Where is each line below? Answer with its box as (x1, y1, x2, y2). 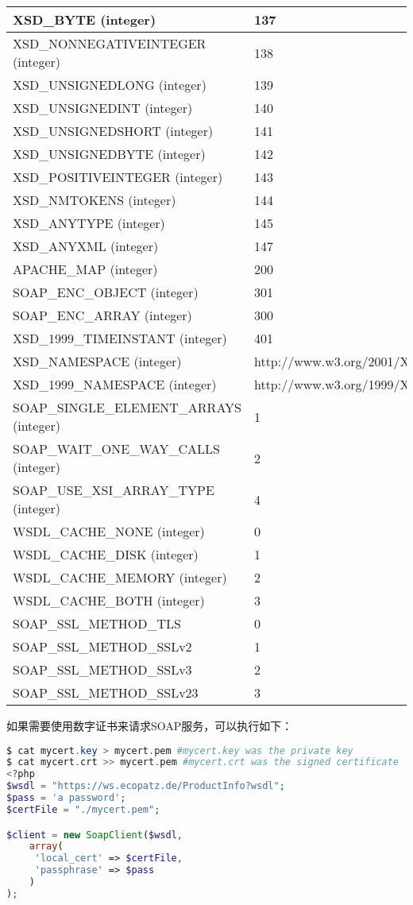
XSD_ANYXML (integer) (13, 237, 159, 255)
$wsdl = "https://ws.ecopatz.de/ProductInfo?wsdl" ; (6, 780, 285, 792)
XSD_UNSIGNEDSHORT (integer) (13, 122, 214, 140)
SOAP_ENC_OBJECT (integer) (13, 283, 199, 301)
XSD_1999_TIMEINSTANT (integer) (13, 329, 227, 347)
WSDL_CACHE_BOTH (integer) (13, 591, 205, 609)
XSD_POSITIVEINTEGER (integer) (13, 168, 223, 186)
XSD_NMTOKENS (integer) (13, 191, 176, 209)
